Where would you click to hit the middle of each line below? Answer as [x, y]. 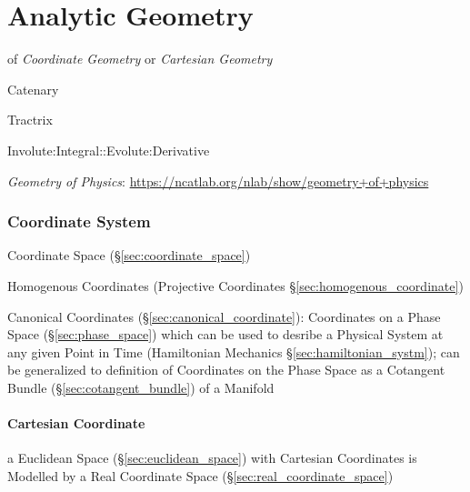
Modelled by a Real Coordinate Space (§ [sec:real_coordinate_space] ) [200, 475]
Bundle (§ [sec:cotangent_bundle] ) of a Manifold [141, 387]
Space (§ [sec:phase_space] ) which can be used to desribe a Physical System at [225, 334]
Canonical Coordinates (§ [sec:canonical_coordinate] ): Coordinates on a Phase [224, 316]
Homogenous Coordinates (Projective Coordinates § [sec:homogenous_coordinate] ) [235, 285]
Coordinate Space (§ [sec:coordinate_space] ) [129, 255]
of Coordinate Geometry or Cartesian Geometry [140, 59]
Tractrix [30, 120]
